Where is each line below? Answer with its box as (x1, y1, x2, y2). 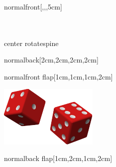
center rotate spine (4, 37, 59, 48)
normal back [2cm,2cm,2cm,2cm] (4, 54, 99, 65)
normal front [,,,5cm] (4, 1, 62, 11)
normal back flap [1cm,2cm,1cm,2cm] (4, 153, 113, 163)
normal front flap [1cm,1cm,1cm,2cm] (4, 71, 113, 81)
